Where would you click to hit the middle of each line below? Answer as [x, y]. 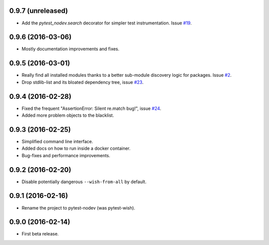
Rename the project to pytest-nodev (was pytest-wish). [78, 208]
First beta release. [40, 234]
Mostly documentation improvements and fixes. [70, 49]
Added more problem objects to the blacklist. [68, 115]
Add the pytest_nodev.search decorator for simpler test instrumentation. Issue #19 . [107, 23]
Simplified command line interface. [57, 141]
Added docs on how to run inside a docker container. [76, 148]
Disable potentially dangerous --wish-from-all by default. [84, 182]
